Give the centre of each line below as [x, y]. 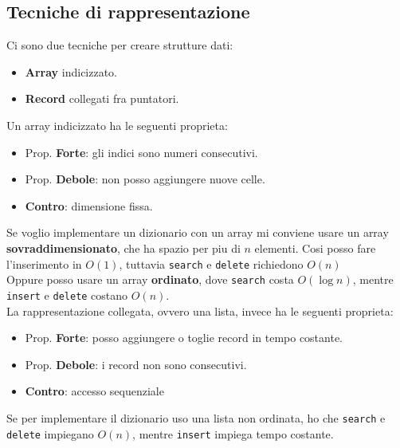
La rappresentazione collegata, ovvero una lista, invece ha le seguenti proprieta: [200, 310]
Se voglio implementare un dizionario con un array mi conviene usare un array [198, 232]
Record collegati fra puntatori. [102, 98]
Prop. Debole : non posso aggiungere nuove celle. [145, 179]
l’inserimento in [44, 263]
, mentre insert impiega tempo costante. [233, 433]
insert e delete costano [67, 295]
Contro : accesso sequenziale [94, 391]
